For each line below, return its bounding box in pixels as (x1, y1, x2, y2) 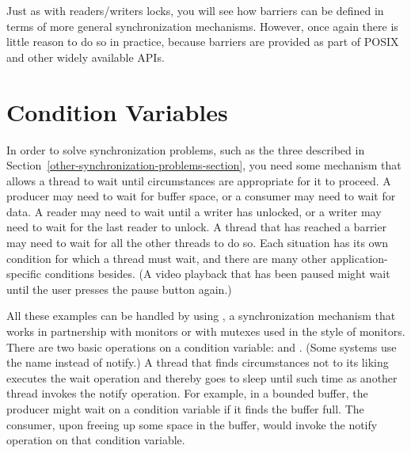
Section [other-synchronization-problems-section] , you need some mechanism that (6, 157, 401, 173)
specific (6, 265, 42, 282)
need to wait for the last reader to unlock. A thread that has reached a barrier (6, 219, 386, 235)
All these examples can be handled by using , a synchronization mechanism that (6, 307, 396, 324)
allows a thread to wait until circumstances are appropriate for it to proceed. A (6, 172, 391, 188)
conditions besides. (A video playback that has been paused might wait (44, 265, 390, 282)
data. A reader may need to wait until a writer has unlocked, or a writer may (6, 203, 382, 219)
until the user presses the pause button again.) (6, 280, 232, 297)
